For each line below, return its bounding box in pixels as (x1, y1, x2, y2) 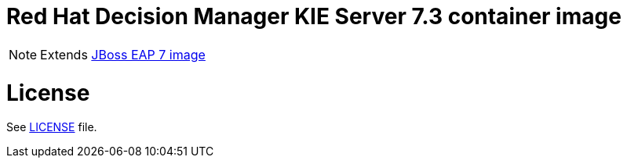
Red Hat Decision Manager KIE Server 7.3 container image (6, 3, 622, 30)
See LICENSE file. (6, 120, 97, 134)
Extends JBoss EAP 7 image (40, 46, 206, 62)
